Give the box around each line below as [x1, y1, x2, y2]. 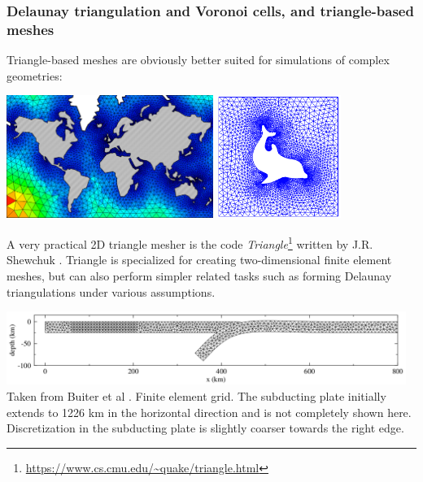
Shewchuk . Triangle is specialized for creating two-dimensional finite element [7, 251, 392, 268]
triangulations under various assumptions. [7, 283, 216, 300]
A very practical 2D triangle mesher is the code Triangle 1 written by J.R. [7, 233, 373, 252]
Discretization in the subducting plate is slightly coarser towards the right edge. [7, 419, 404, 436]
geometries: [7, 67, 63, 84]
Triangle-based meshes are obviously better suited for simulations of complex [7, 51, 390, 68]
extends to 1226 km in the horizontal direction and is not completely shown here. [7, 403, 412, 420]
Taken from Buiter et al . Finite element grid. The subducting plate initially [7, 387, 386, 404]
